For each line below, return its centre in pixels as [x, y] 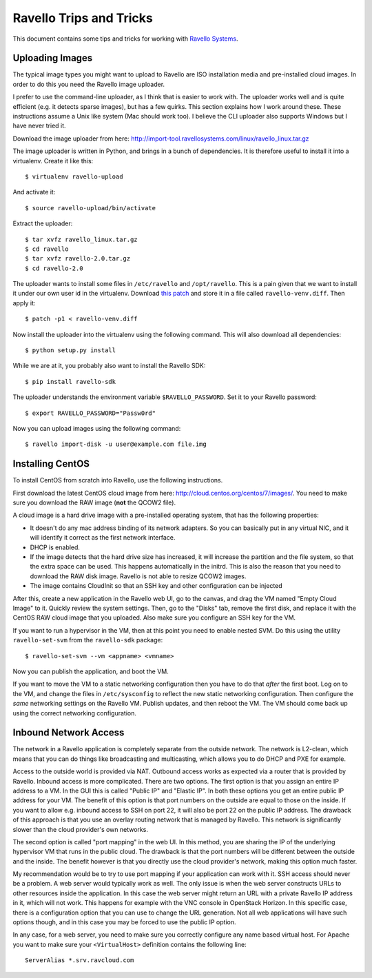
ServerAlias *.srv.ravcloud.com [80, 960]
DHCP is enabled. [55, 547]
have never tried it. [39, 126]
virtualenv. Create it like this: [53, 161]
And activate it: [34, 192]
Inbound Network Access [69, 733]
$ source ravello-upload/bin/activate [91, 208]
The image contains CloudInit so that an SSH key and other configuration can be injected [156, 586]
